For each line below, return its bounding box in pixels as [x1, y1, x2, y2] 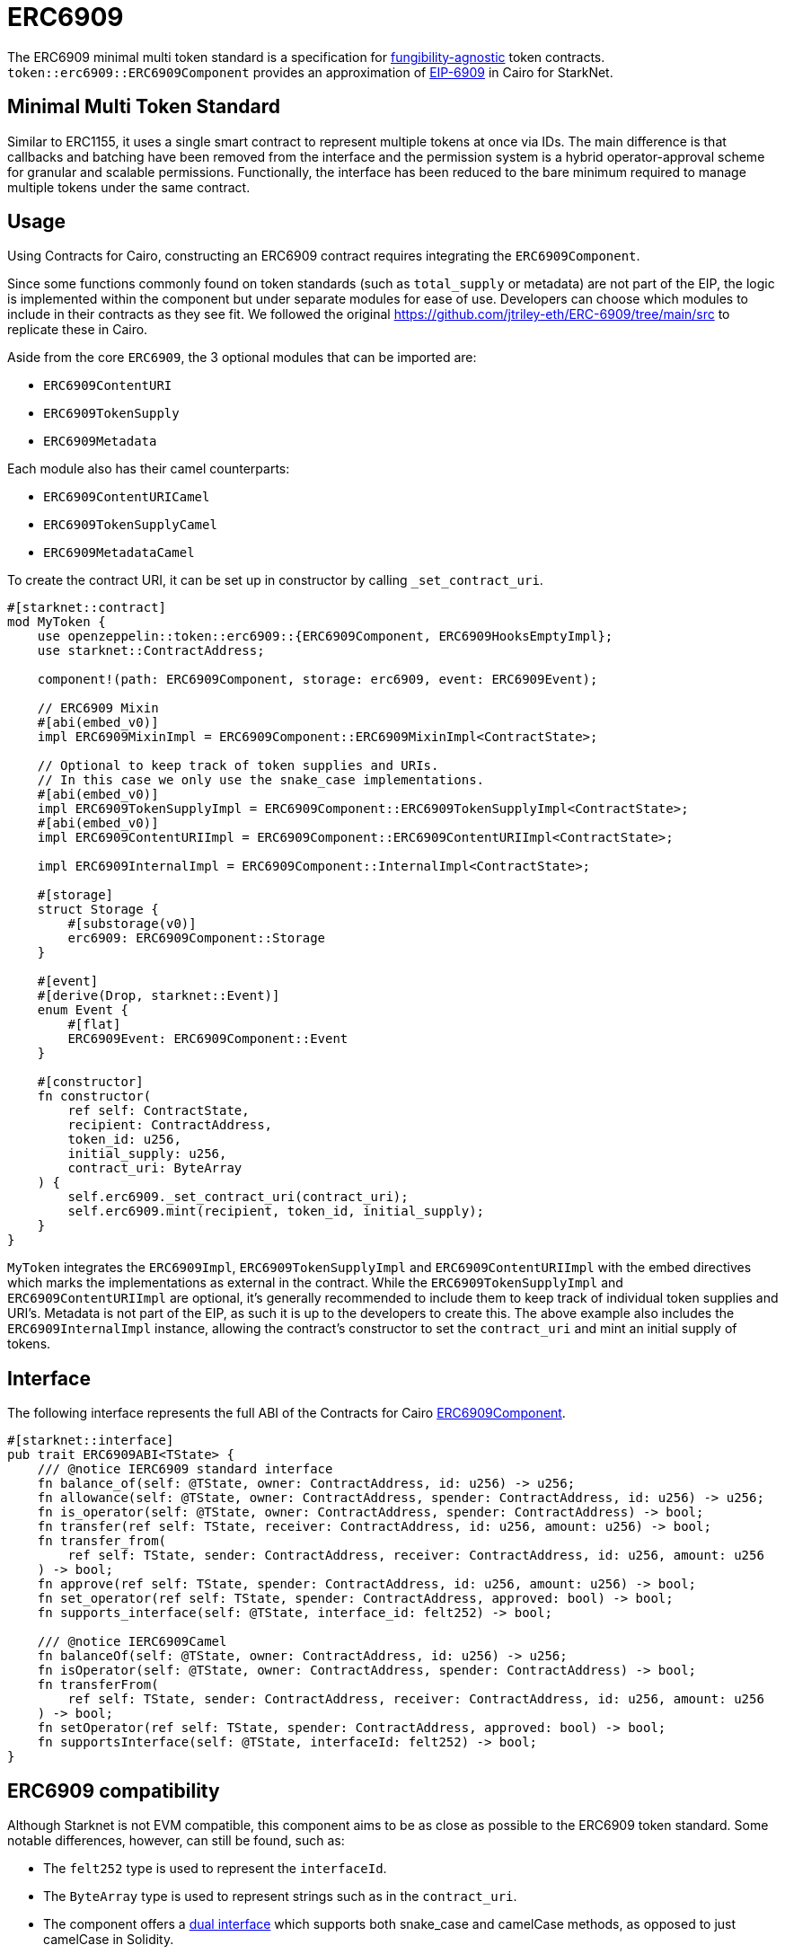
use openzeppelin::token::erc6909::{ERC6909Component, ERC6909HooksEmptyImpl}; [37, 629, 613, 644]
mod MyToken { [7, 614, 106, 630]
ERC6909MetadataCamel [43, 545, 195, 561]
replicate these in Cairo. [7, 322, 148, 338]
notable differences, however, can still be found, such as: [7, 1833, 345, 1849]
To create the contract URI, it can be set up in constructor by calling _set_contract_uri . [7, 572, 543, 588]
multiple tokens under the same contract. [7, 179, 251, 195]
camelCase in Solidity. [43, 1932, 174, 1948]
